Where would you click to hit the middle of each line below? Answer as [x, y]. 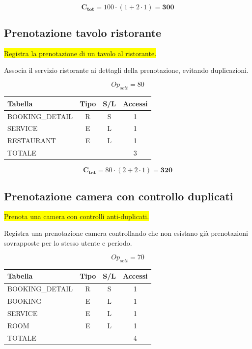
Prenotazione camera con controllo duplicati [119, 196]
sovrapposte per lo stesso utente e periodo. [68, 242]
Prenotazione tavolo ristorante [83, 33]
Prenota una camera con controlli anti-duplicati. [77, 216]
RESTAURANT [32, 141]
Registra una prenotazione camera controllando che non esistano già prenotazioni [126, 233]
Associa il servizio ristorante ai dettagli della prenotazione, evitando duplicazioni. [126, 70]
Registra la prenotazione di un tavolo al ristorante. [80, 53]
